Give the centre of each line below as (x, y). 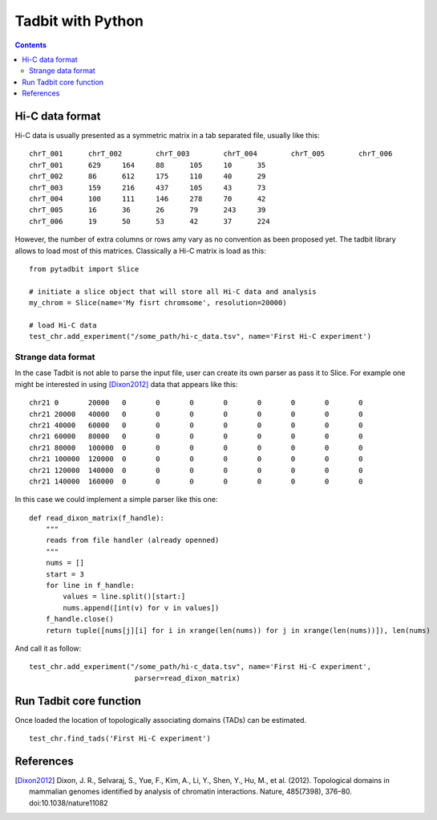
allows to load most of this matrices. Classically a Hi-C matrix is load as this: (140, 251)
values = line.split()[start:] (124, 597)
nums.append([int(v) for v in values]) (141, 608)
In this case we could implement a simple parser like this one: (116, 500)
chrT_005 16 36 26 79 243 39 (148, 210)
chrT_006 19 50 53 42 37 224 (150, 221)
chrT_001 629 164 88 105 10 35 (148, 165)
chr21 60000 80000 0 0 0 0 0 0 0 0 (196, 437)
